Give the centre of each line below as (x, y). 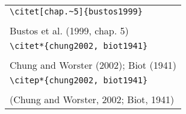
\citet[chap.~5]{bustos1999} (76, 11)
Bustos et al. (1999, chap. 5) (69, 30)
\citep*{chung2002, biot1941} (79, 80)
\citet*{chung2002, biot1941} (79, 46)
